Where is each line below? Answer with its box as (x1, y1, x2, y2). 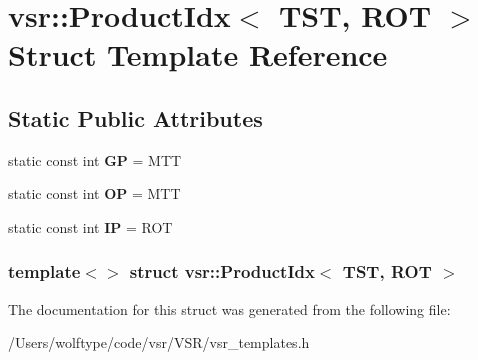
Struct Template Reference (8, 34, 388, 75)
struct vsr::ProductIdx (129, 259, 315, 284)
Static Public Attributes (8, 102, 263, 133)
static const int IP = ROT (8, 216, 173, 237)
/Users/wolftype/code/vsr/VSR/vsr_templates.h (8, 332, 310, 353)
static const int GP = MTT (8, 149, 182, 170)
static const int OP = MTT (8, 183, 181, 204)
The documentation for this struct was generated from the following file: (8, 298, 451, 319)
